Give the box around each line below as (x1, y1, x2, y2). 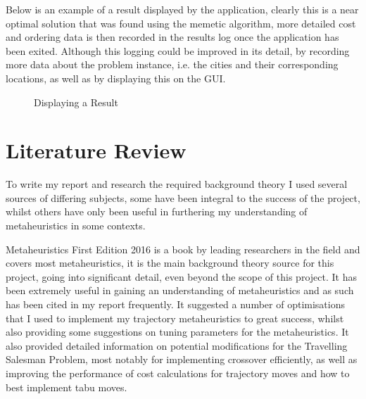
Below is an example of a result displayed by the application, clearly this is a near (6, 2, 359, 16)
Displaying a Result (34, 94, 118, 109)
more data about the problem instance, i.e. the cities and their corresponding (6, 57, 339, 72)
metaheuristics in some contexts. (6, 218, 146, 233)
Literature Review (6, 136, 187, 165)
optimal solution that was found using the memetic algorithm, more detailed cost (6, 15, 356, 30)
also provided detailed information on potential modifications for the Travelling (6, 338, 348, 353)
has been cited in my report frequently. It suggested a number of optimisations (6, 297, 345, 312)
